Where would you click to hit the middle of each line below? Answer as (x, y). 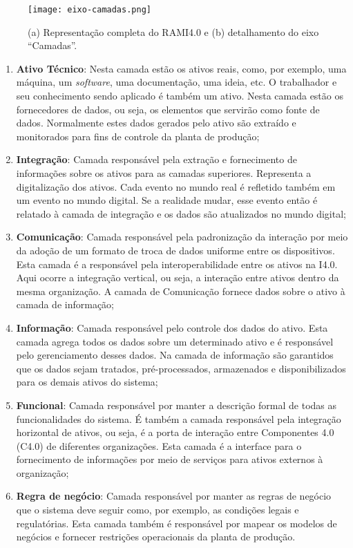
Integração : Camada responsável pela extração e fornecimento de (156, 159)
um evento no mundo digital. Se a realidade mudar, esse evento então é (167, 200)
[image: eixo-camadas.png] (89, 10)
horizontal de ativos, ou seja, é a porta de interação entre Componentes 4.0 (175, 432)
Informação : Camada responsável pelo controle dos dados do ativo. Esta (172, 327)
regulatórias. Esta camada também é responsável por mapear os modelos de (176, 523)
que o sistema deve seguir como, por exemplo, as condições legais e (158, 510)
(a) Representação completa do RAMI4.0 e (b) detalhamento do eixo (173, 31)
